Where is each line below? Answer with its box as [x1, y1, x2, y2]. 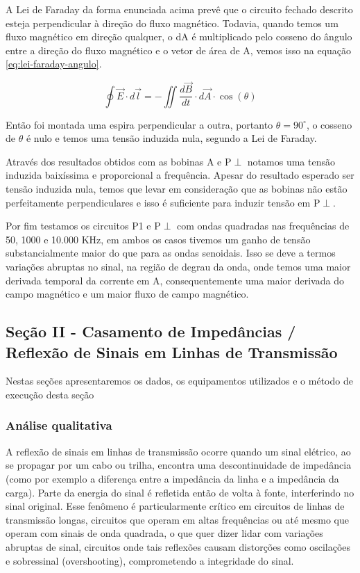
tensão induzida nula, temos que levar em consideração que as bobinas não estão [6, 181, 348, 196]
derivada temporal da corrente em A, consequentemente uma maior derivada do [6, 273, 344, 287]
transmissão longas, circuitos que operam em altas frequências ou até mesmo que [6, 512, 349, 526]
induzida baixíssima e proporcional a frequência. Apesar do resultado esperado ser [6, 168, 354, 182]
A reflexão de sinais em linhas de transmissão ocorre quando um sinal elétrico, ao [6, 444, 351, 458]
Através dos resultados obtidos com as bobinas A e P [6, 154, 232, 168]
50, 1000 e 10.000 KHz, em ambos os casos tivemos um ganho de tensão [6, 232, 311, 246]
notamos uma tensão [247, 154, 335, 168]
